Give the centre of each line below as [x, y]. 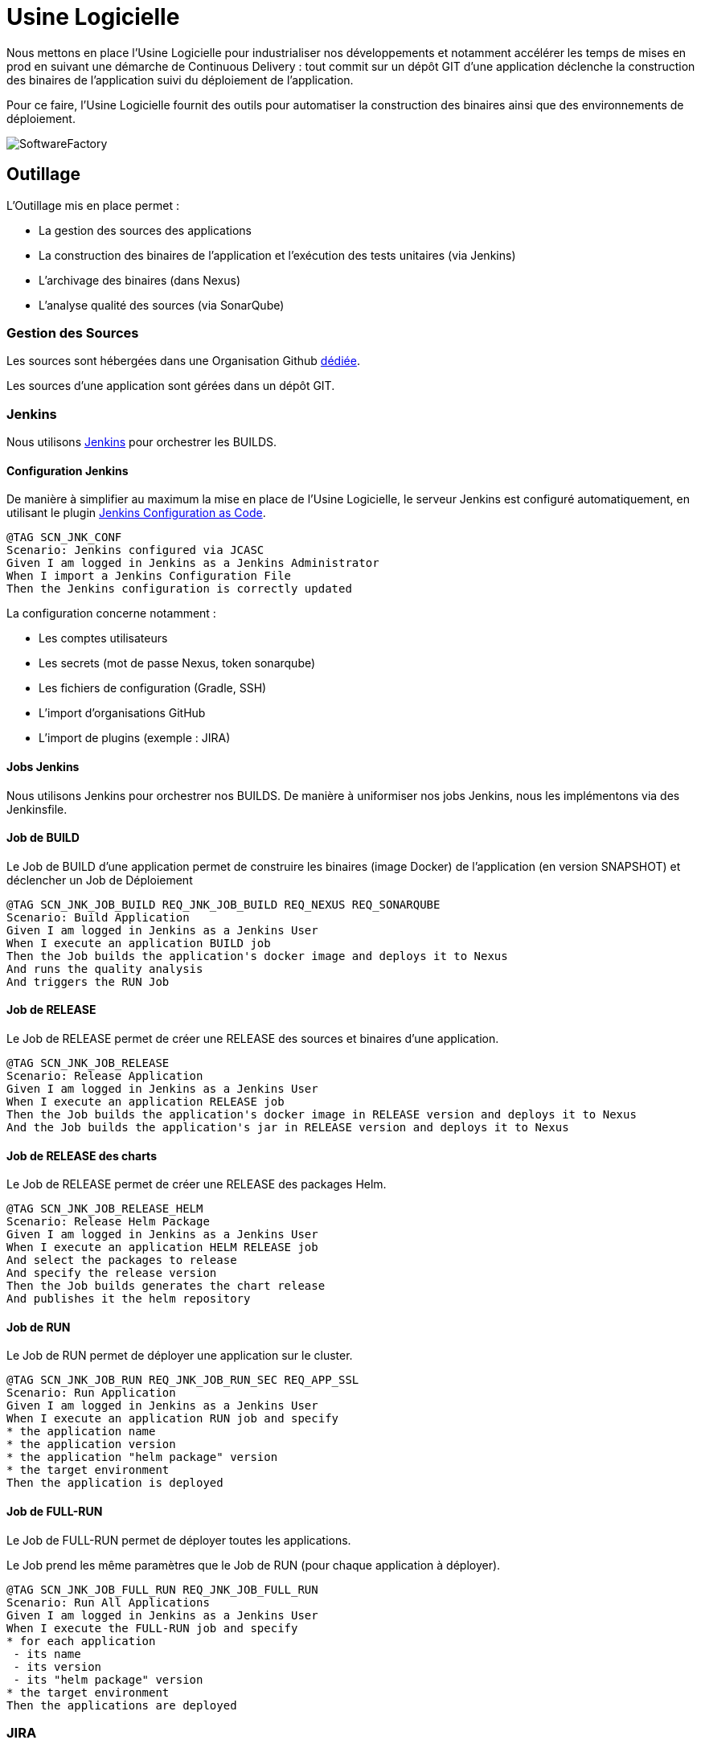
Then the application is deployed [115, 1483]
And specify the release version [112, 1273]
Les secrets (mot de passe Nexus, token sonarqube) [177, 663]
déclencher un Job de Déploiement [100, 880]
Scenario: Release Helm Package [108, 1222]
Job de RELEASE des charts [82, 1155]
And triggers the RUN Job [88, 981]
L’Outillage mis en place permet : [93, 205]
